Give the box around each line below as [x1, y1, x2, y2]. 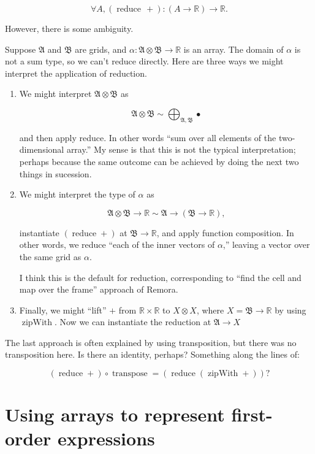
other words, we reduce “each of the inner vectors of [19, 238, 215, 251]
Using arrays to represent [5, 402, 225, 427]
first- [231, 402, 273, 427]
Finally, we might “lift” [19, 303, 107, 316]
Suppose [5, 42, 36, 55]
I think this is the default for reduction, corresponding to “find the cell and [19, 271, 302, 283]
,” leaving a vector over [222, 238, 310, 251]
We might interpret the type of [19, 188, 135, 201]
